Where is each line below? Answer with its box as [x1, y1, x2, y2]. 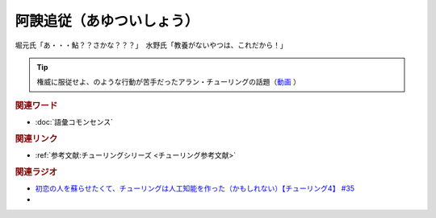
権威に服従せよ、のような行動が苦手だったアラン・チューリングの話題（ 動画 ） [36, 77, 300, 87]
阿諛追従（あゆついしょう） [15, 12, 199, 30]
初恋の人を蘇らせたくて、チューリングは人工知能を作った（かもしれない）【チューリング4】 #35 [35, 183, 355, 193]
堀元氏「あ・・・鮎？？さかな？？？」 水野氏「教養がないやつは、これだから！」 [15, 40, 287, 50]
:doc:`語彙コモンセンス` [35, 117, 113, 126]
